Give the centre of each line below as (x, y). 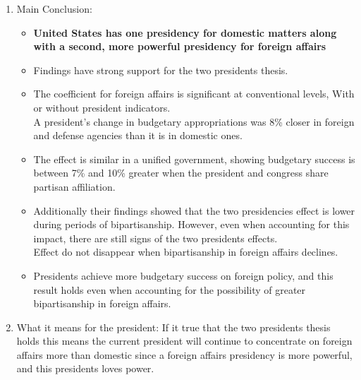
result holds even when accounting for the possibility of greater (170, 289)
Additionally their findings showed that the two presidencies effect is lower (194, 210)
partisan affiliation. (74, 186)
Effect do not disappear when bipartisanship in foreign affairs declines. (186, 252)
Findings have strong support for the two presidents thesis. (161, 70)
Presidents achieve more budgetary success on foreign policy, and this (183, 275)
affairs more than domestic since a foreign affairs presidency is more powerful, (184, 354)
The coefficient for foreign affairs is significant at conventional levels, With (194, 94)
